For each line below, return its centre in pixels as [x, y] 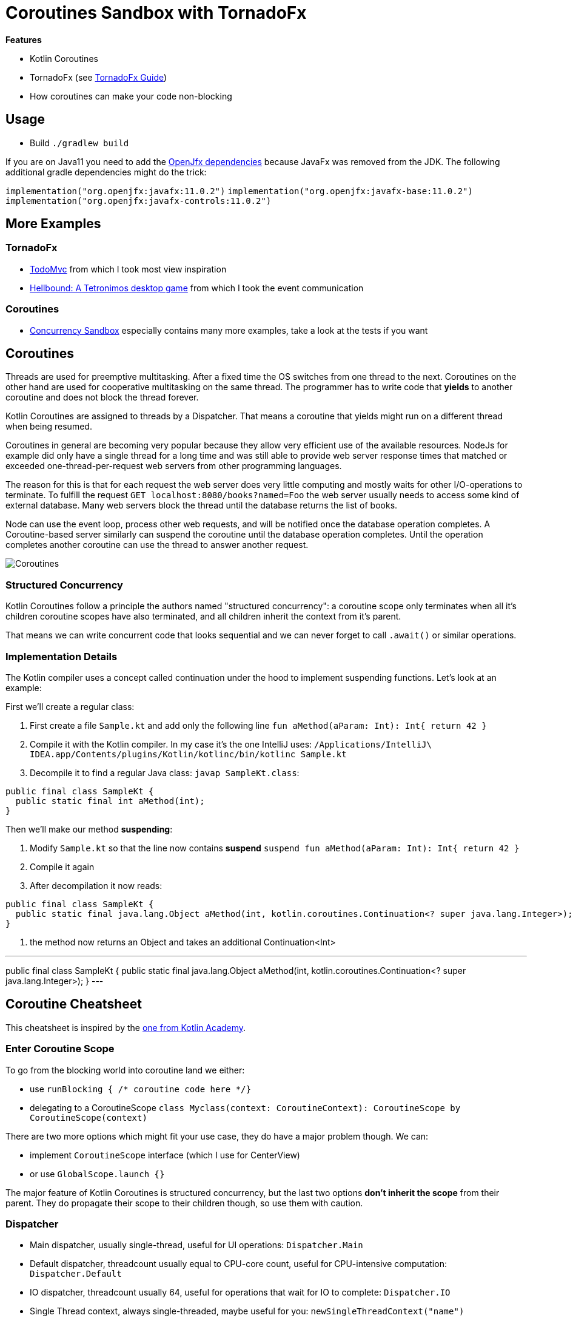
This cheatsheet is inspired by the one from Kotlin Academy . [126, 1027]
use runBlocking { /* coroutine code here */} [140, 1089]
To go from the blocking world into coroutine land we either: [125, 1070]
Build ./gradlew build [79, 143]
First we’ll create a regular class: [70, 706]
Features [24, 39]
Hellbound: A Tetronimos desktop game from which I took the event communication [197, 288]
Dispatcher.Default [76, 1274]
